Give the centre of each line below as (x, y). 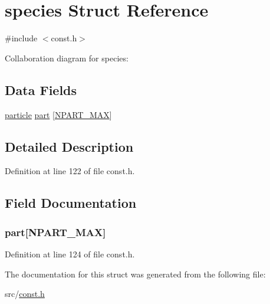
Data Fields (41, 89)
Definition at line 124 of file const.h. (70, 254)
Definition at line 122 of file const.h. (70, 171)
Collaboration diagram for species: (67, 58)
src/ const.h (25, 294)
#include (21, 38)
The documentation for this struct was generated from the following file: (135, 274)
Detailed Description (69, 146)
